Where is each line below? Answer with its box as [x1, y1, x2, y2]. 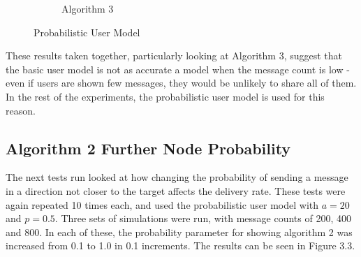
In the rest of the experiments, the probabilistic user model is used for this [6, 89, 325, 103]
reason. [6, 103, 36, 117]
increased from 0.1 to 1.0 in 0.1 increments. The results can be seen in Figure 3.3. [6, 238, 355, 253]
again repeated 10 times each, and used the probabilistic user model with [6, 197, 319, 212]
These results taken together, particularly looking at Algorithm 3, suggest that [6, 48, 343, 63]
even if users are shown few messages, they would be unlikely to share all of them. [6, 75, 357, 90]
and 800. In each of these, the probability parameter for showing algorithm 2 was [6, 224, 353, 239]
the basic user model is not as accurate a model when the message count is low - [6, 61, 350, 76]
